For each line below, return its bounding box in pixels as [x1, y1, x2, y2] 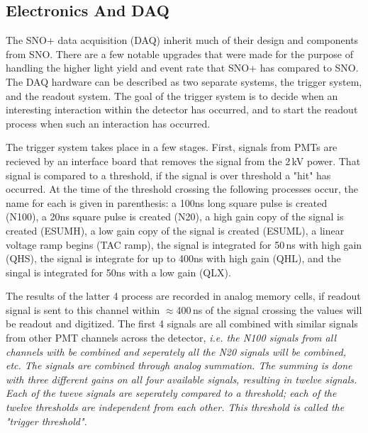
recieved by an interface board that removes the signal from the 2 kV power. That [6, 153, 361, 168]
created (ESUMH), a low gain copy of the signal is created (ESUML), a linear [6, 223, 345, 237]
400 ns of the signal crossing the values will [176, 302, 362, 317]
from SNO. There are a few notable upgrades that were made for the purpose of [6, 46, 354, 61]
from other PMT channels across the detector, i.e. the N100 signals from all [6, 330, 336, 345]
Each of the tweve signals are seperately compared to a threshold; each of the [6, 386, 337, 400]
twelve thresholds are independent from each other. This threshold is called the [6, 400, 345, 415]
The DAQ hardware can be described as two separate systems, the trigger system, [6, 74, 362, 89]
